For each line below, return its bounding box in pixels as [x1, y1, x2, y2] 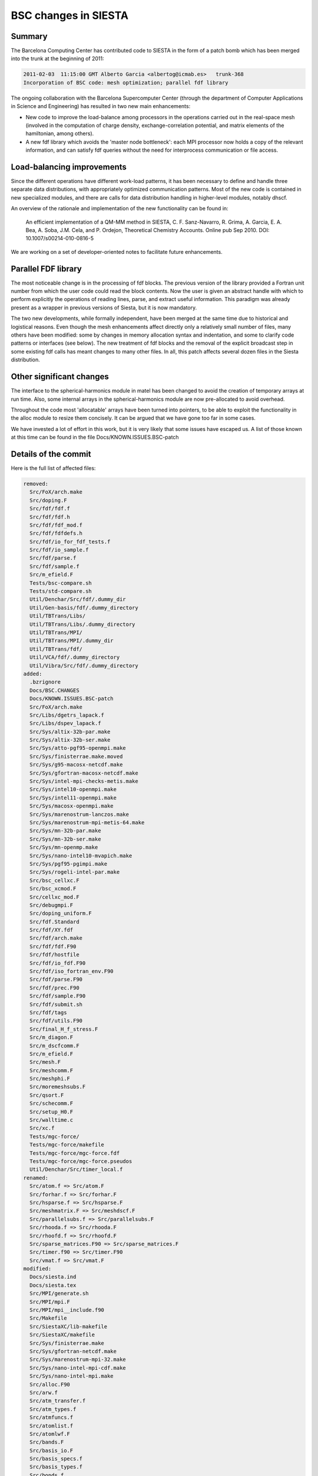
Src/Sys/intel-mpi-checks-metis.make [29, 778, 138, 785]
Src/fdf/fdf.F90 [29, 943, 77, 950]
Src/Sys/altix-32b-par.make [29, 728, 111, 735]
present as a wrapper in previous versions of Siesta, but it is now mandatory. [11, 304, 197, 311]
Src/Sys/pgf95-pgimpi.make [29, 860, 108, 867]
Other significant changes [11, 372, 109, 382]
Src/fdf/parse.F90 [29, 976, 82, 983]
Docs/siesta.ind [29, 1273, 77, 1281]
